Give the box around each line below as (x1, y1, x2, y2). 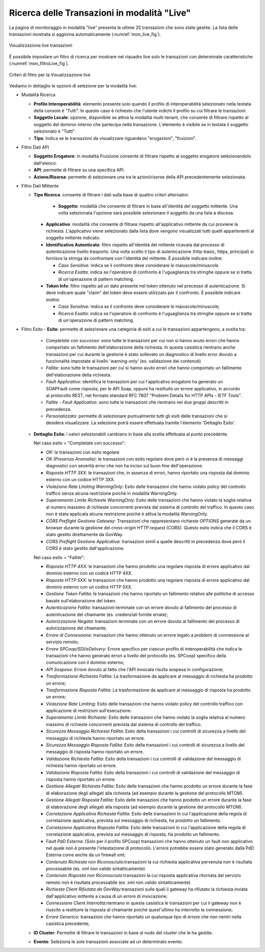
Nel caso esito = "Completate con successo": (33, 440, 126, 446)
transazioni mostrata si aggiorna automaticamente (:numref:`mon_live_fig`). (9, 31, 161, 37)
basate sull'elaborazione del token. (46, 598, 116, 603)
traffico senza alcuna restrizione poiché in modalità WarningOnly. (46, 490, 178, 496)
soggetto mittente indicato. (46, 235, 101, 241)
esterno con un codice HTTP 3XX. (46, 477, 115, 483)
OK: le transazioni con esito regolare (46, 449, 120, 455)
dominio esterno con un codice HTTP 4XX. (46, 570, 132, 576)
